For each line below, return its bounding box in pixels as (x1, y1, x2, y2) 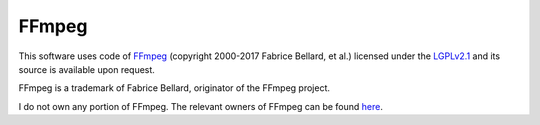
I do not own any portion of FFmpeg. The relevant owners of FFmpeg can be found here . (18, 100, 384, 112)
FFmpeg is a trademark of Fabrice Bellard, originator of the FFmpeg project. (18, 82, 330, 94)
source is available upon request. (18, 63, 155, 75)
